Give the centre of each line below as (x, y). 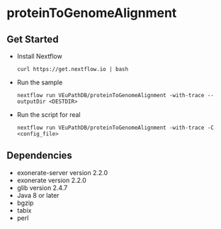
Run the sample (40, 82)
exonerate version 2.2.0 (51, 180)
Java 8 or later (38, 195)
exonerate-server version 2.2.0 (62, 172)
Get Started (33, 39)
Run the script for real (49, 114)
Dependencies (39, 156)
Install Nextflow (40, 56)
